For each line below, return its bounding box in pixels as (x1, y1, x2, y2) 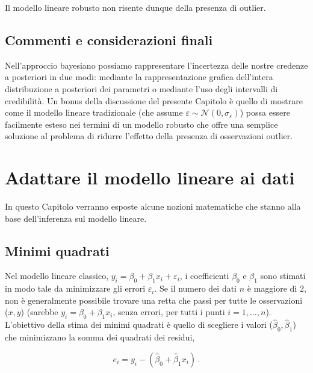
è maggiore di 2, (247, 282, 306, 295)
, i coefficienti (179, 269, 229, 282)
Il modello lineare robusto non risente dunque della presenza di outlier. (5, 1, 266, 13)
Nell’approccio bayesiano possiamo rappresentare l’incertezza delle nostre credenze (5, 58, 308, 71)
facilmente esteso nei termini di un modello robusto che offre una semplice (5, 118, 278, 130)
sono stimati (260, 269, 306, 282)
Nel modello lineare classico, (5, 269, 109, 282)
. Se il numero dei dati (154, 282, 237, 295)
